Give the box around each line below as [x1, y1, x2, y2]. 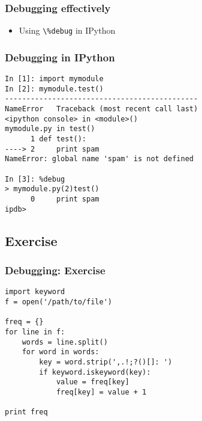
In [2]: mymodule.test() [5, 84, 104, 93]
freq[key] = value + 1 [56, 387, 147, 396]
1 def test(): [30, 135, 87, 144]
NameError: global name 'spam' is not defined [5, 155, 194, 164]
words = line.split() [22, 337, 108, 346]
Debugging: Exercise [5, 262, 105, 277]
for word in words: [22, 348, 100, 357]
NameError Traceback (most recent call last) [5, 105, 198, 114]
